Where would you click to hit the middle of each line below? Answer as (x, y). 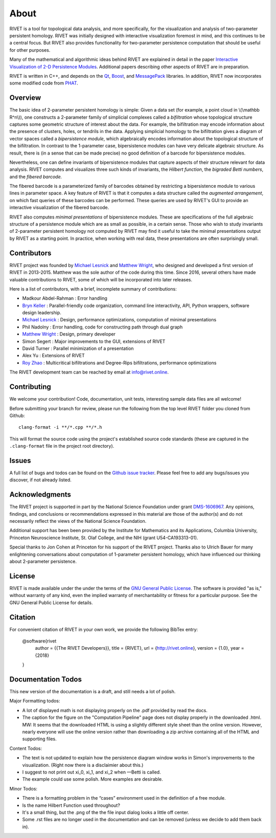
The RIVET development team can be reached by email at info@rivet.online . (89, 372)
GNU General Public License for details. (51, 602)
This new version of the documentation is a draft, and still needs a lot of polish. (93, 692)
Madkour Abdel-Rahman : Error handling (65, 298)
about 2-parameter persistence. (43, 561)
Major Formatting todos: (35, 701)
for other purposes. (30, 50)
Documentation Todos (45, 679)
